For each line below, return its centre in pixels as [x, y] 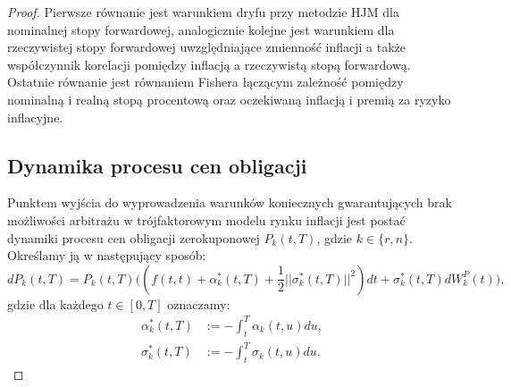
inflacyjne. [35, 117]
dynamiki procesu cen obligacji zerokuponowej [134, 237]
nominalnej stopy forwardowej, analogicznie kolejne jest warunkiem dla [201, 29]
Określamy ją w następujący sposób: [107, 255]
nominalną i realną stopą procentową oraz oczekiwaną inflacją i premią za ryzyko [229, 99]
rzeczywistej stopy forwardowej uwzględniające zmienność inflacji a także [206, 47]
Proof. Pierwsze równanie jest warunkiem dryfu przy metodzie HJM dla [203, 12]
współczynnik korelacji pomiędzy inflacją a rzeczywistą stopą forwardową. [209, 64]
